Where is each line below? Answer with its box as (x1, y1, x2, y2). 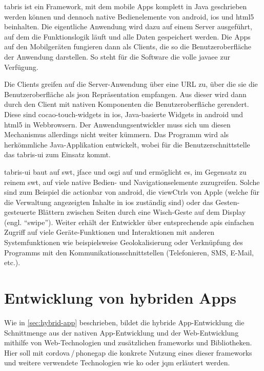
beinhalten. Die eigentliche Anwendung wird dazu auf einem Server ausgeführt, (4, 21, 252, 32)
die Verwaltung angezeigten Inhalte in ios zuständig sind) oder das (4, 196, 213, 207)
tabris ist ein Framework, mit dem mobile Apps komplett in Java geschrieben (4, 1, 247, 11)
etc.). (4, 257, 21, 268)
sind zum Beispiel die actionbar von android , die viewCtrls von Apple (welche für (4, 187, 259, 197)
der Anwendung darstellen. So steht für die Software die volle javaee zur (4, 51, 230, 62)
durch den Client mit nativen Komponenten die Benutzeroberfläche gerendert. (4, 99, 249, 109)
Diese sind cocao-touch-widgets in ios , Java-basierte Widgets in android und (4, 108, 243, 119)
